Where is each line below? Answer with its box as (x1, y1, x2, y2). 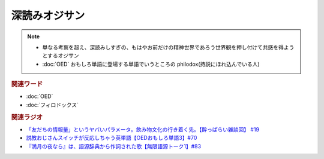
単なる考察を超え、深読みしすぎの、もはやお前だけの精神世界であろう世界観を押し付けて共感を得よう (42, 44, 295, 51)
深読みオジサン (11, 9, 85, 22)
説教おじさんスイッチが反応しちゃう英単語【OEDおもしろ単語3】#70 (26, 134, 197, 142)
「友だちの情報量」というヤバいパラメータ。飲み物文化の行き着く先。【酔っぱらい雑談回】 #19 (26, 126, 260, 133)
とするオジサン (42, 52, 79, 59)
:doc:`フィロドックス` (26, 101, 79, 108)
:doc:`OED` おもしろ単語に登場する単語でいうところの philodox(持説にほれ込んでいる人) (42, 60, 260, 68)
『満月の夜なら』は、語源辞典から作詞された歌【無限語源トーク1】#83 (26, 142, 201, 149)
